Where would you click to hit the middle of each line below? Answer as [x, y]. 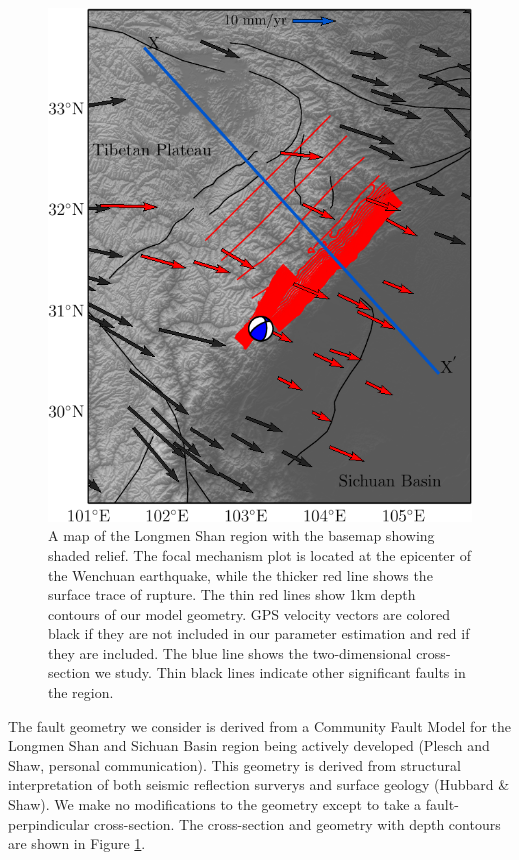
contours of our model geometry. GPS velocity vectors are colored [249, 613]
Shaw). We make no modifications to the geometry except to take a [215, 804]
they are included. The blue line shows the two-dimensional [230, 652]
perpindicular [49, 823]
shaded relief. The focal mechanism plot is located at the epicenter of [259, 554]
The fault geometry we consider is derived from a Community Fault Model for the [259, 725]
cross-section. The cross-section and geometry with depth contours [297, 823]
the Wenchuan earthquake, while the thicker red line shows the [240, 574]
